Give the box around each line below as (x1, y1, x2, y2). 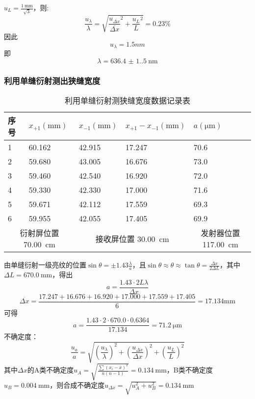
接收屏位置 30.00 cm (95, 233, 169, 244)
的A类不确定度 (27, 365, 74, 375)
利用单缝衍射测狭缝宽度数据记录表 (64, 95, 190, 106)
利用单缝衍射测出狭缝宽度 (4, 74, 101, 86)
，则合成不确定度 (50, 380, 105, 390)
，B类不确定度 (166, 365, 213, 375)
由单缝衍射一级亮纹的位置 (4, 260, 86, 270)
